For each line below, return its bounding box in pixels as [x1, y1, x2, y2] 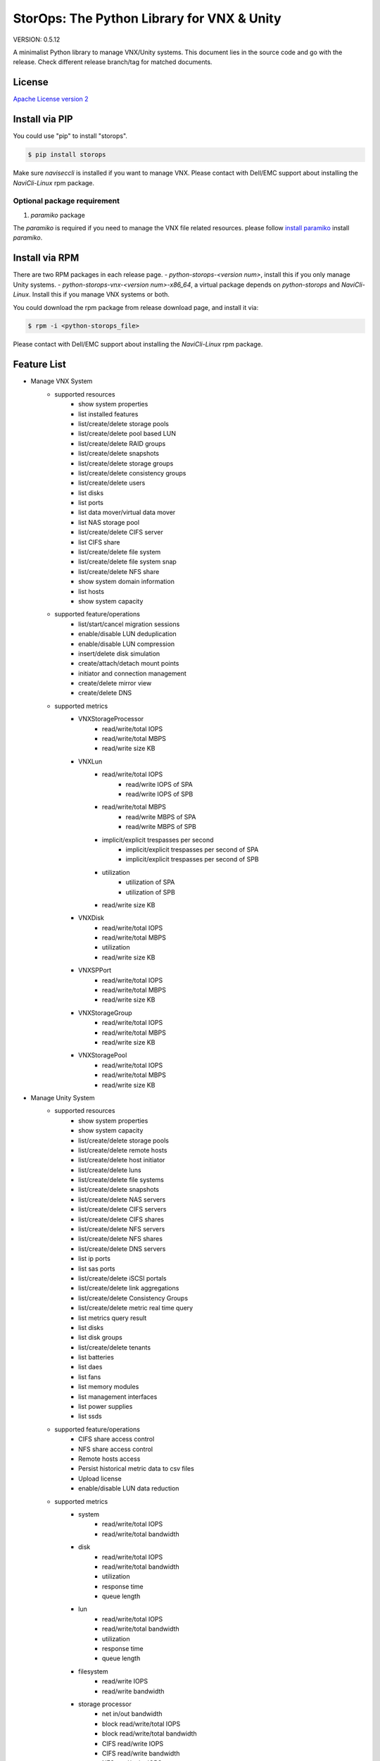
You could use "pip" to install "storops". [13, 132, 128, 140]
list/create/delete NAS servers [78, 1195, 166, 1204]
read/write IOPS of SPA [125, 780, 194, 788]
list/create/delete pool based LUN [78, 430, 176, 438]
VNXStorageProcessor [78, 715, 144, 723]
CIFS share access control [78, 1435, 155, 1443]
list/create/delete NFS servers [78, 1225, 165, 1233]
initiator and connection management [78, 669, 186, 678]
